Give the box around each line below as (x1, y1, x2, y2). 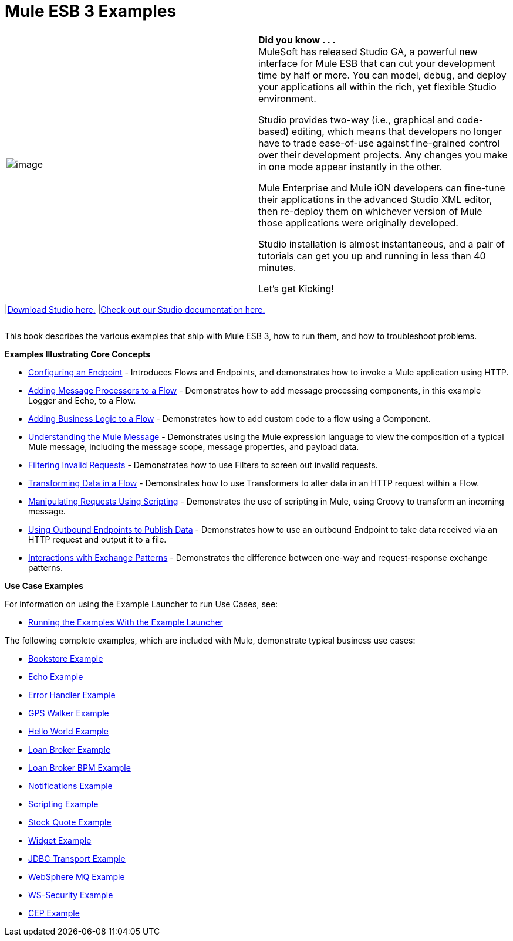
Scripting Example (28, 798, 99, 809)
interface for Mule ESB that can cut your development (258, 57, 496, 69)
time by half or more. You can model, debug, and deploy (258, 69, 507, 81)
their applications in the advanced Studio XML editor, (258, 193, 492, 205)
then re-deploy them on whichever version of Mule (258, 205, 482, 217)
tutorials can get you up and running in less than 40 (258, 249, 486, 262)
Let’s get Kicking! (258, 282, 334, 295)
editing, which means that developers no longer (291, 125, 502, 137)
